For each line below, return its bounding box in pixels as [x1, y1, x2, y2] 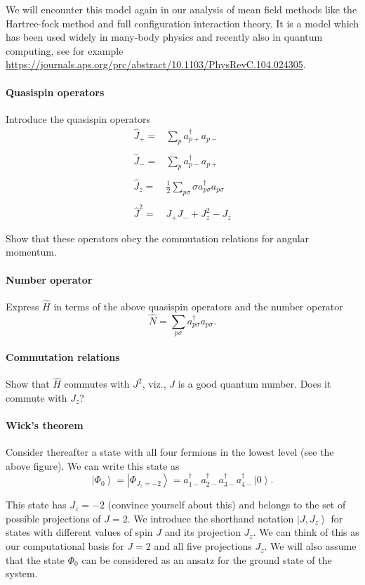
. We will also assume [264, 539, 357, 553]
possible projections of [6, 511, 101, 525]
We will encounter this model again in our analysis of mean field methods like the [6, 2, 357, 16]
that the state [6, 552, 65, 567]
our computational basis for [6, 539, 124, 553]
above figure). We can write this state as [6, 458, 180, 473]
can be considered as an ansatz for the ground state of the [81, 552, 332, 567]
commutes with [64, 376, 130, 391]
